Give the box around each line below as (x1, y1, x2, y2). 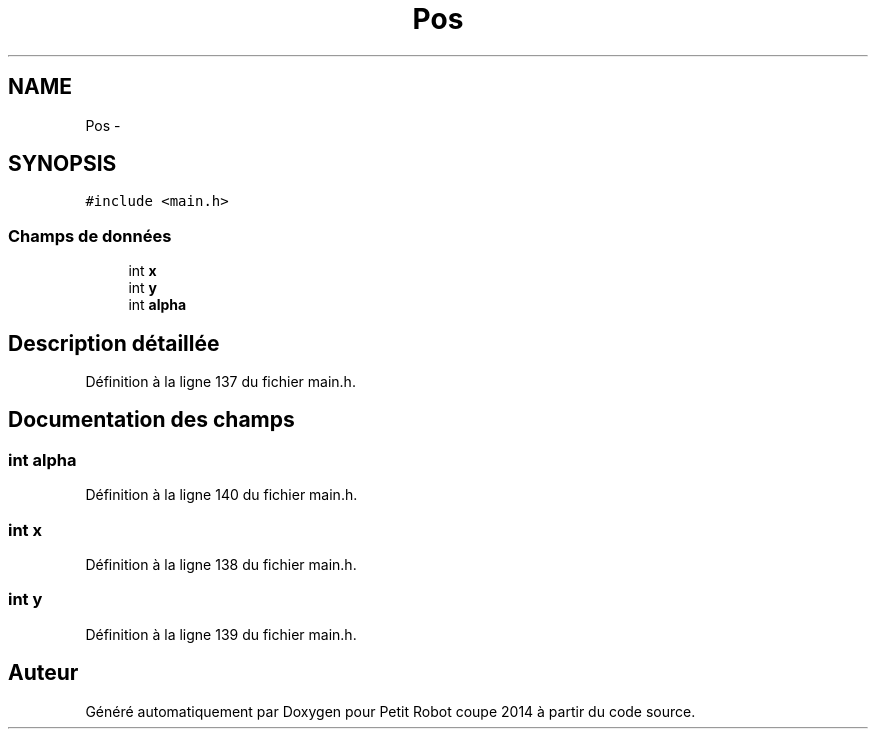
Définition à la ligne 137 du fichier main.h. (85, 373, 356, 391)
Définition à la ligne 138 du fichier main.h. (85, 556, 357, 573)
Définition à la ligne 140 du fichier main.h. (85, 486, 358, 504)
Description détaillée (8, 330, 220, 356)
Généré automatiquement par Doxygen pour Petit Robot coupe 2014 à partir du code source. (85, 702, 696, 720)
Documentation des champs (8, 407, 295, 433)
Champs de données (8, 225, 172, 246)
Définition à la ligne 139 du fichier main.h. (85, 625, 357, 643)
